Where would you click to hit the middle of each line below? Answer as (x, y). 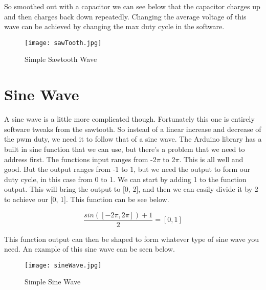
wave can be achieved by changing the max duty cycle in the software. (114, 26)
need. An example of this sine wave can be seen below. (90, 249)
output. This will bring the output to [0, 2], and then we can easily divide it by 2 (131, 189)
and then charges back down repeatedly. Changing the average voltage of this (125, 16)
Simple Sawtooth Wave (61, 59)
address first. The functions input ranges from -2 (80, 159)
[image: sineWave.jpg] (63, 265)
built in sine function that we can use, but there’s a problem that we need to (125, 149)
